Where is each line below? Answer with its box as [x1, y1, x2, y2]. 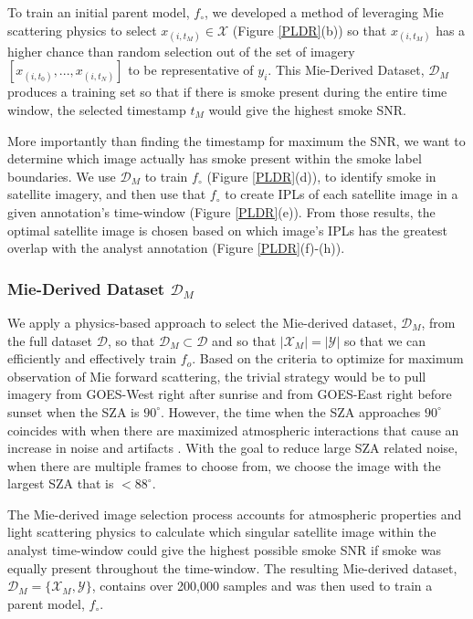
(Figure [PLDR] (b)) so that [232, 20, 387, 39]
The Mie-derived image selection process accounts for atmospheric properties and [7, 504, 462, 523]
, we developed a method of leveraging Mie [204, 3, 444, 21]
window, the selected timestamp [7, 100, 186, 119]
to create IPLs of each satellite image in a [225, 184, 458, 204]
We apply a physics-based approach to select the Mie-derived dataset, [7, 312, 397, 331]
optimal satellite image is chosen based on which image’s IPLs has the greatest [7, 220, 448, 239]
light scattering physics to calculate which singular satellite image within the [7, 522, 436, 541]
